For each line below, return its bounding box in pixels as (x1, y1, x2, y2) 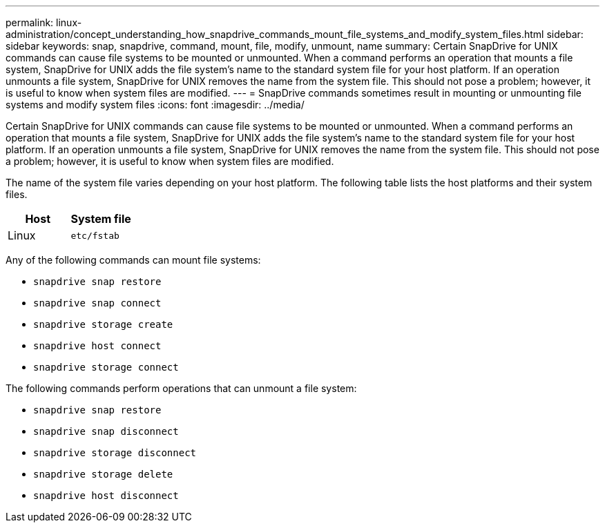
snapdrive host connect (33, 340, 162, 351)
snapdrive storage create (33, 319, 173, 330)
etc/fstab (70, 230, 119, 241)
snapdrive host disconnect (33, 490, 179, 501)
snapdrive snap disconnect (33, 426, 179, 437)
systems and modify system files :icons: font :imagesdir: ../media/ (6, 99, 305, 110)
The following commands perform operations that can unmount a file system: (6, 382, 357, 394)
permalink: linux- (6, 17, 82, 28)
